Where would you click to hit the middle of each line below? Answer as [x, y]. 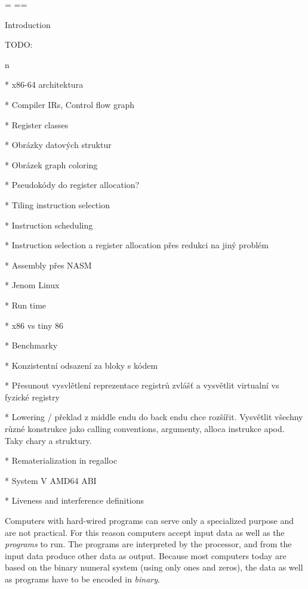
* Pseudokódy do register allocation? [72, 185]
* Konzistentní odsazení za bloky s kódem [81, 365]
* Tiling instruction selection [57, 204]
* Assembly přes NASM [48, 265]
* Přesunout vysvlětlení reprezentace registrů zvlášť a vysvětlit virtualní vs [142, 385]
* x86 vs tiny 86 [34, 325]
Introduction [28, 24]
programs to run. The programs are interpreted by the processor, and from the [148, 544]
